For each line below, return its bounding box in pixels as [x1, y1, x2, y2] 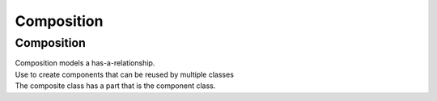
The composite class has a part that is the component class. [15, 81, 216, 90]
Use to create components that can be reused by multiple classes [15, 69, 235, 79]
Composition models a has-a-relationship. [15, 58, 155, 68]
